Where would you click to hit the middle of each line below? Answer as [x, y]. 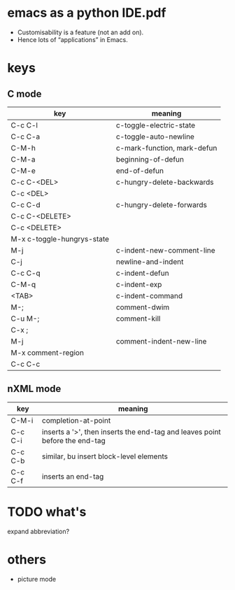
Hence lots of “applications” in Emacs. [72, 39]
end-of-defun [140, 171]
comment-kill [138, 318]
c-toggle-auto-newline [155, 136]
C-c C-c [26, 364]
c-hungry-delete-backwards [165, 182]
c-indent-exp [139, 284]
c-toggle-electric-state [156, 125]
